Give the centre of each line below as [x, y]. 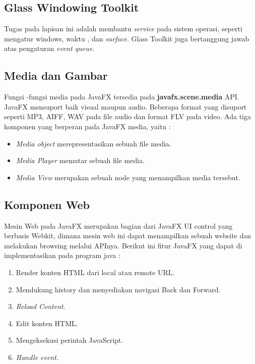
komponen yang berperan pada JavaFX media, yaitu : [87, 126]
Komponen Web [47, 204]
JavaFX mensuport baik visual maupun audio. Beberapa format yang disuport [125, 106]
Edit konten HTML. [47, 323]
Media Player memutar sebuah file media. [80, 160]
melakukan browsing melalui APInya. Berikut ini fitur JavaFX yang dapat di [123, 245]
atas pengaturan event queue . [49, 48]
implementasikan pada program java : [62, 255]
